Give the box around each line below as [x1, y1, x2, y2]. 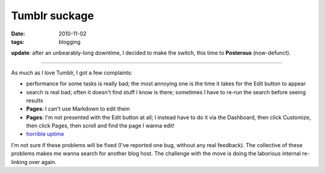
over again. [28, 158, 57, 165]
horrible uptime [26, 130, 64, 138]
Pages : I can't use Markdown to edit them [26, 105, 130, 112]
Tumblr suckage [11, 9, 94, 22]
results [26, 97, 43, 104]
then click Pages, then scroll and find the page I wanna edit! [26, 122, 175, 129]
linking [11, 158, 28, 165]
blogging [58, 38, 81, 45]
